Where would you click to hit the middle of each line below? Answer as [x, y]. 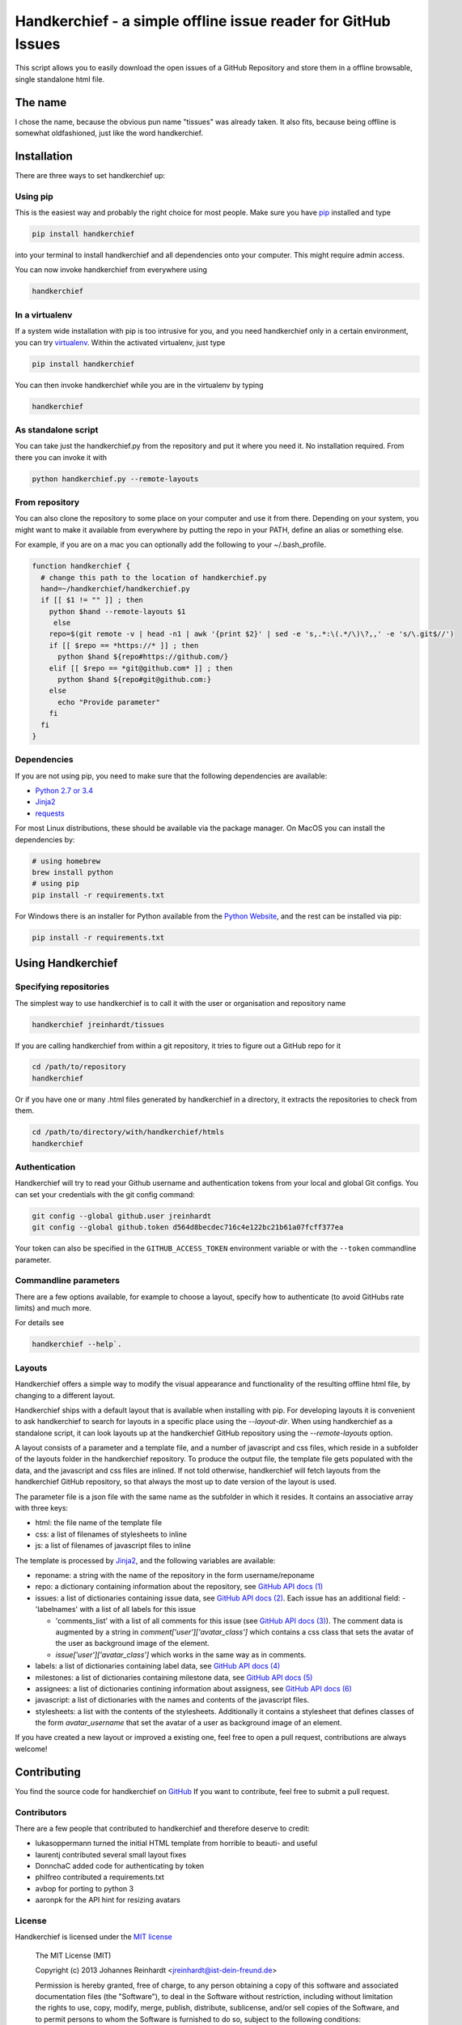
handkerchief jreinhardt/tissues [98, 1024]
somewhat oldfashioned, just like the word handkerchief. [109, 133]
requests [50, 813]
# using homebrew [66, 861]
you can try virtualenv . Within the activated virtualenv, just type [120, 342]
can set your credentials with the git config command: [105, 1194]
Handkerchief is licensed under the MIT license [94, 1937]
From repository [47, 502]
